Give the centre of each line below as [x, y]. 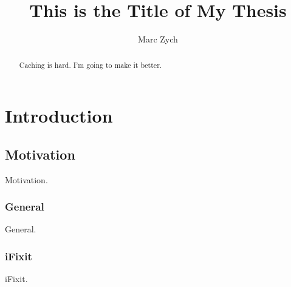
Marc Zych [158, 39]
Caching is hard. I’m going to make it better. [91, 65]
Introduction [59, 116]
